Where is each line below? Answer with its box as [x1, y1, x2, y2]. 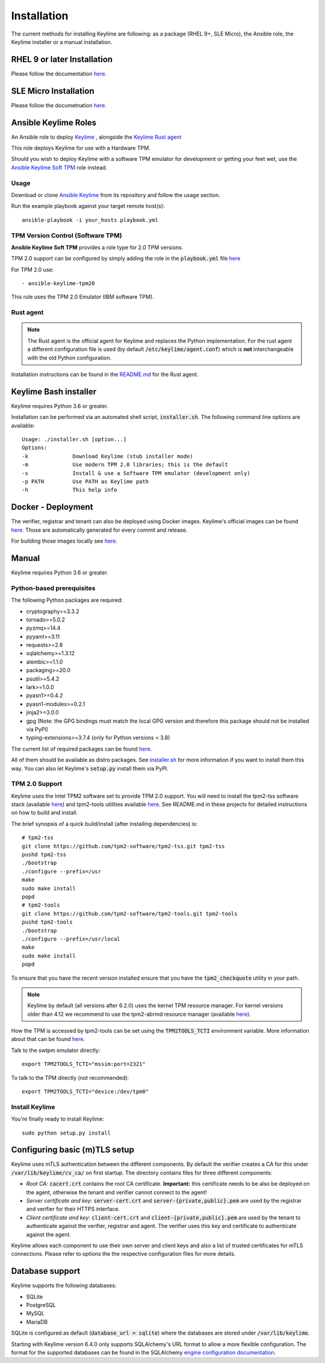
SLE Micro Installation [11, 86, 94, 96]
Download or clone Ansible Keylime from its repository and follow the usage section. [11, 191, 221, 198]
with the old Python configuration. [27, 354, 112, 361]
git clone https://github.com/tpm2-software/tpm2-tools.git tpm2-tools [22, 910, 238, 917]
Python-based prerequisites [11, 584, 96, 592]
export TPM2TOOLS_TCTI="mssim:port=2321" [22, 1061, 146, 1068]
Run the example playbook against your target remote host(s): [11, 203, 165, 210]
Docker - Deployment [11, 502, 93, 512]
